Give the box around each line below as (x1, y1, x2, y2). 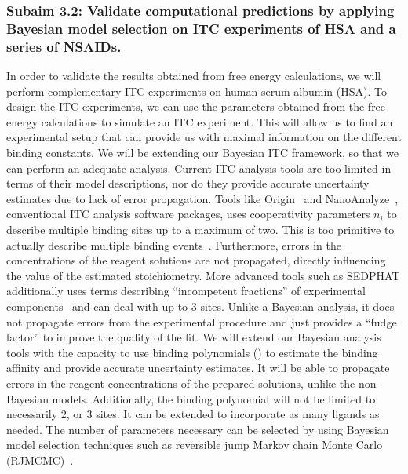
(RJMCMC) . (6, 451, 74, 468)
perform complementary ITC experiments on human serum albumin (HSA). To (6, 82, 387, 99)
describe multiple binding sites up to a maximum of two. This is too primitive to (6, 221, 395, 237)
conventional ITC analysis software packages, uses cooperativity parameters (6, 206, 370, 222)
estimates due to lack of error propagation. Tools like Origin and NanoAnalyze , (6, 190, 399, 206)
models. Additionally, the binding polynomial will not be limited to (52, 390, 376, 407)
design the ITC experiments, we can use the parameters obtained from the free (6, 98, 386, 115)
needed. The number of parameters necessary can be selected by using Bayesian (6, 421, 389, 437)
